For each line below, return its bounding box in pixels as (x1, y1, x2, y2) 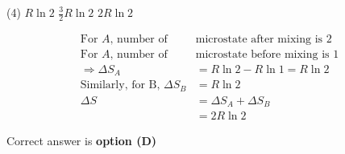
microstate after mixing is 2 (195, 33, 332, 45)
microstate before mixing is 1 (195, 48, 339, 60)
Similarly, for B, (80, 79, 160, 91)
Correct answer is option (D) (6, 132, 157, 149)
